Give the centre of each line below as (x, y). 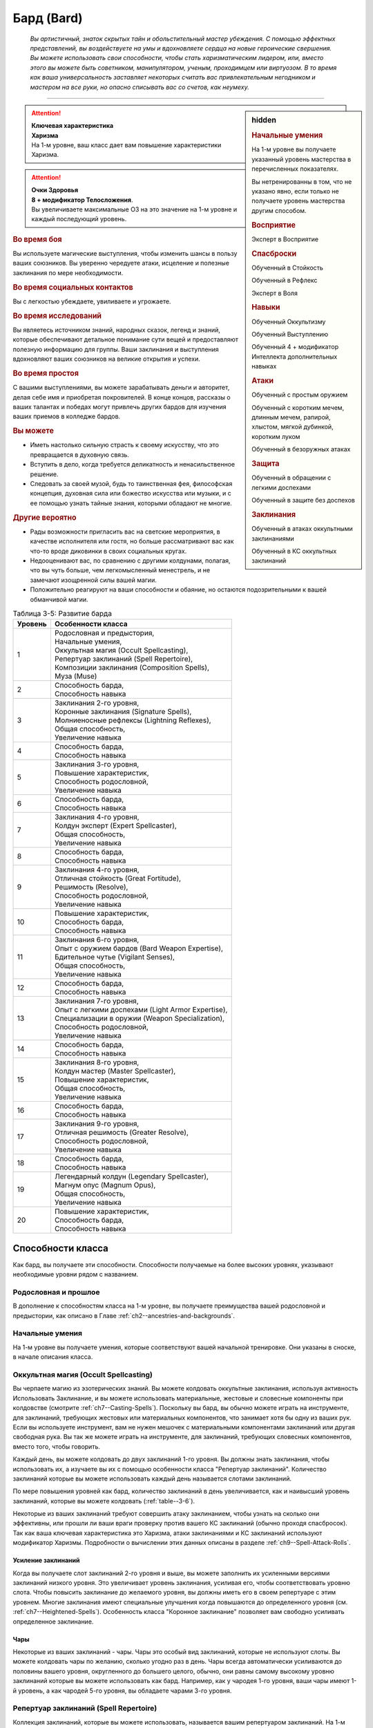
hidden (264, 120)
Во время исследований (57, 316)
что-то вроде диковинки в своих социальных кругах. (108, 551)
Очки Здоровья (55, 190)
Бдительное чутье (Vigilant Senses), (115, 957)
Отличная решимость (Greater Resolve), (122, 1132)
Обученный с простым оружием (300, 395)
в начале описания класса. (53, 1357)
